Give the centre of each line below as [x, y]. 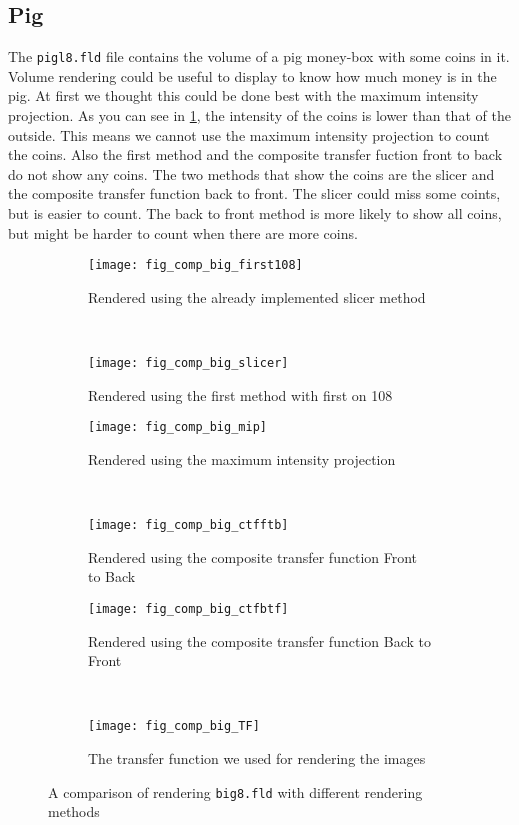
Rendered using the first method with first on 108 [240, 394]
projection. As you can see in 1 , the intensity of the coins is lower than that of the [259, 115]
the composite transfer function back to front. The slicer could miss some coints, [254, 193]
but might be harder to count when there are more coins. [183, 232]
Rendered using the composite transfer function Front [253, 556]
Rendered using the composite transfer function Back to [259, 640]
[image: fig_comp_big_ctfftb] [188, 525]
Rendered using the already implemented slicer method [257, 296]
